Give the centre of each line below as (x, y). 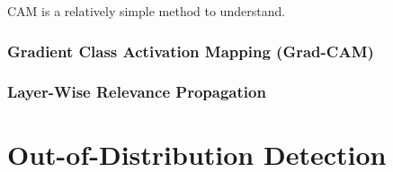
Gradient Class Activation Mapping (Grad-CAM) (191, 51)
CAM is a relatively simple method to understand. (147, 11)
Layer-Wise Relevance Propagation (137, 92)
